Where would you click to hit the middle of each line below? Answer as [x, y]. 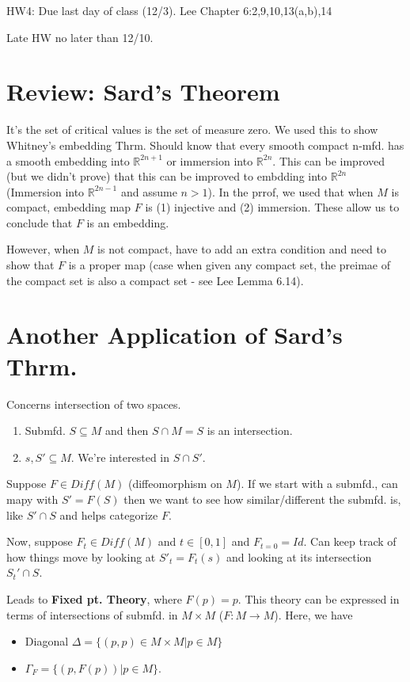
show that [30, 265]
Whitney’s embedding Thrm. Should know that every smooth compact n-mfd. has [205, 145]
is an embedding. [128, 222]
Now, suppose [40, 541]
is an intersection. [250, 431]
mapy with [32, 499]
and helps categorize [109, 514]
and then [127, 431]
